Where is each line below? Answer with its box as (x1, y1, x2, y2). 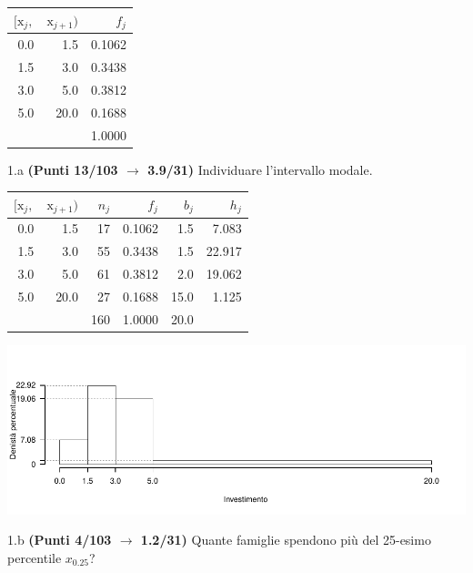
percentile (7, 547, 62, 567)
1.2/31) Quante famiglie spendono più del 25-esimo (140, 530, 431, 549)
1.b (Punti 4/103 (7, 530, 112, 549)
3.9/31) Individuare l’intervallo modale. (147, 159, 373, 179)
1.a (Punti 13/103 (7, 159, 118, 179)
